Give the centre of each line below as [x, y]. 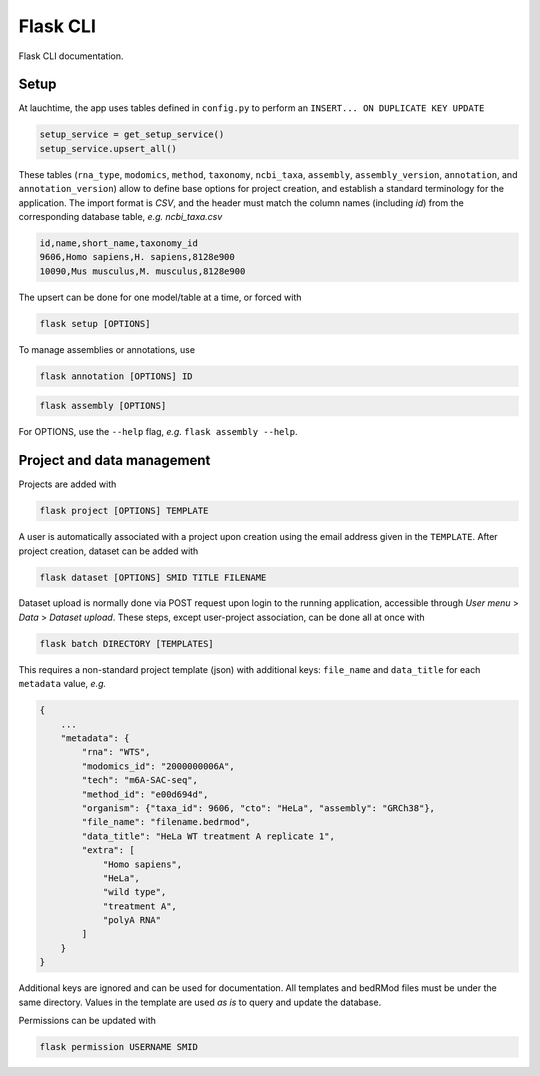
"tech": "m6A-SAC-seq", [140, 780]
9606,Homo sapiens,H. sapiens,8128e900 [137, 257]
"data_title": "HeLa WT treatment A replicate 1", [208, 836]
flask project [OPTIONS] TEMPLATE [124, 511]
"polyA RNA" [132, 920]
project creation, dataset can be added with [108, 551]
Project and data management [114, 460]
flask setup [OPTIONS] [95, 323]
